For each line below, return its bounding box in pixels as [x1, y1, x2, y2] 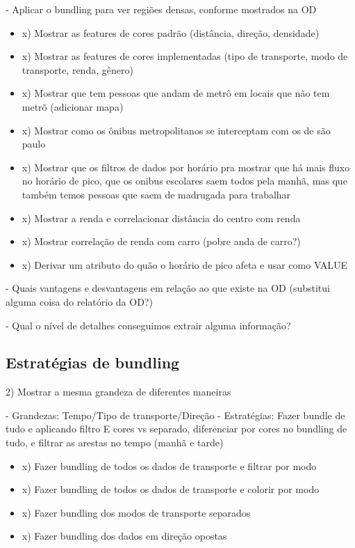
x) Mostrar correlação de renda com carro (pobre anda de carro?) [22, 234, 301, 249]
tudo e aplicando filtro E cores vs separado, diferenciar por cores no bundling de [6, 421, 347, 436]
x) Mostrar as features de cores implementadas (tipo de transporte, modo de [22, 49, 348, 63]
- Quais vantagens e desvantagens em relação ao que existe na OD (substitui [6, 281, 330, 295]
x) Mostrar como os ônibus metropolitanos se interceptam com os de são [22, 123, 331, 137]
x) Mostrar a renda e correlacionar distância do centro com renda [22, 210, 301, 225]
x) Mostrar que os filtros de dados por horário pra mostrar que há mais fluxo [22, 159, 350, 174]
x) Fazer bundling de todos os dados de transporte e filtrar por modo [22, 458, 317, 473]
